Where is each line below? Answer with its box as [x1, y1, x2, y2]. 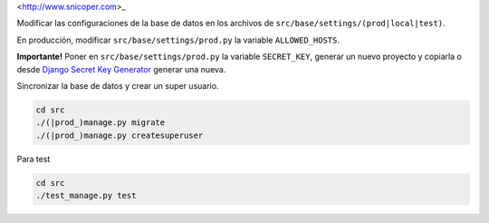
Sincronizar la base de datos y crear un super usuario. [16, 80, 219, 91]
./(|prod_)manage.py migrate [35, 118, 166, 128]
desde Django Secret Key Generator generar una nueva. [16, 63, 226, 74]
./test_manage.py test [35, 190, 137, 201]
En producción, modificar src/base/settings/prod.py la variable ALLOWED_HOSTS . [16, 34, 340, 45]
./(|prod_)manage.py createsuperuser [35, 130, 204, 141]
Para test [16, 153, 51, 164]
